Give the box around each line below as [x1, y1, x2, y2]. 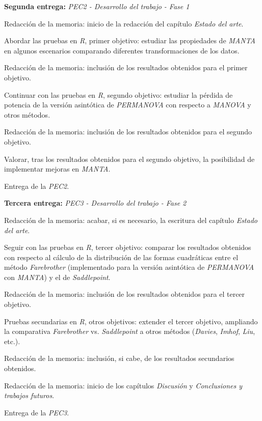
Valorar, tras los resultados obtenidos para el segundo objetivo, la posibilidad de [4, 153, 255, 164]
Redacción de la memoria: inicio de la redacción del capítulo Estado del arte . [4, 18, 244, 29]
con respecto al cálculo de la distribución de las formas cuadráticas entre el [4, 251, 239, 262]
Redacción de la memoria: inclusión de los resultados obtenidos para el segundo [4, 126, 252, 137]
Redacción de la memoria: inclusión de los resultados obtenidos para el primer [4, 62, 248, 73]
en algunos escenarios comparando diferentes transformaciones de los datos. [4, 45, 240, 55]
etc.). [4, 335, 20, 346]
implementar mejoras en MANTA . [4, 163, 111, 174]
